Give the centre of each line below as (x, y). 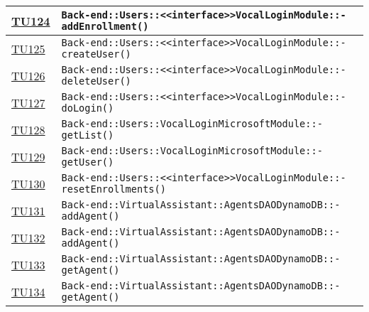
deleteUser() (96, 81)
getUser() (88, 162)
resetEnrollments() (114, 189)
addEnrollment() (105, 26)
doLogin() (88, 108)
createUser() (96, 54)
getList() (88, 135)
